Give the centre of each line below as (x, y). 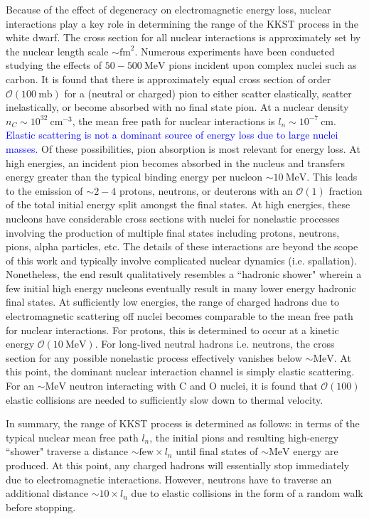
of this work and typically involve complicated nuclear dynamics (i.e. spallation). (181, 260)
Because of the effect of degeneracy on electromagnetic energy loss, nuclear (169, 9)
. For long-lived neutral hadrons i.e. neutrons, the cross (215, 344)
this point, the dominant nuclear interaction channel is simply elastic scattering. (180, 371)
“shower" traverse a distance (67, 451)
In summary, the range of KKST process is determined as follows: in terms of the (183, 423)
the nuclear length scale (57, 51)
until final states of (217, 451)
